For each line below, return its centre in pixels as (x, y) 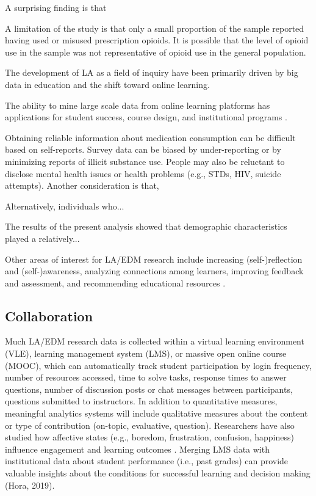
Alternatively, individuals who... (65, 206)
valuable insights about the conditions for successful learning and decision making (158, 473)
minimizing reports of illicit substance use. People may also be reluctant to (145, 161)
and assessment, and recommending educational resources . (115, 283)
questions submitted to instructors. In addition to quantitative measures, (141, 401)
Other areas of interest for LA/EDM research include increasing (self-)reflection (154, 259)
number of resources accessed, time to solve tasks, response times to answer (146, 377)
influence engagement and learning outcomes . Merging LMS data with (137, 449)
